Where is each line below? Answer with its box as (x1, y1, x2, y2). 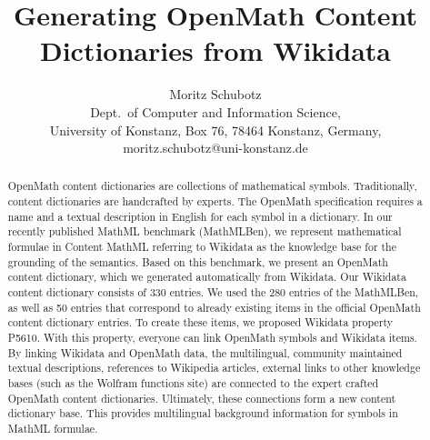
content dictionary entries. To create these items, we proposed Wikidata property (7, 315, 394, 330)
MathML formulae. (7, 420, 98, 435)
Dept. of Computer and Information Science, (90, 102, 341, 121)
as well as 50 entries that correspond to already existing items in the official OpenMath (7, 299, 421, 315)
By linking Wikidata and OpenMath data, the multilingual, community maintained (7, 345, 403, 360)
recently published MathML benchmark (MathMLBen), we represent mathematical (7, 224, 402, 239)
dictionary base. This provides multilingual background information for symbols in (7, 405, 398, 421)
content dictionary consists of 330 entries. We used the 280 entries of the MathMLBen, (7, 285, 419, 300)
